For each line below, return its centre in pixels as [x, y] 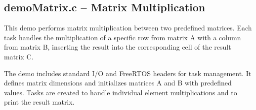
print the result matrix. [39, 102]
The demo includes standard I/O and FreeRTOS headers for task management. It [128, 73]
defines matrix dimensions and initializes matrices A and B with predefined [118, 83]
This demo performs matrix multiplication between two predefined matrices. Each [128, 28]
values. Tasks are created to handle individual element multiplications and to [121, 92]
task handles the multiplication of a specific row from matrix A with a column [123, 37]
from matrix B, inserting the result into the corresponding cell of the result [118, 47]
